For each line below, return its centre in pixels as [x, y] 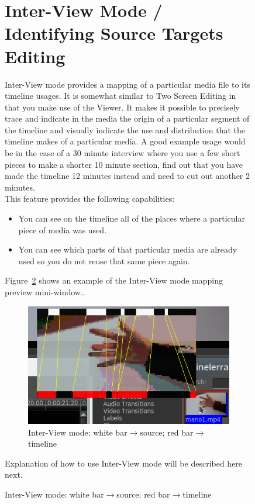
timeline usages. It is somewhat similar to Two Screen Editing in [120, 96]
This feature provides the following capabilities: [90, 199]
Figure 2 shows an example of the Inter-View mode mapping [114, 280]
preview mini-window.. [45, 292]
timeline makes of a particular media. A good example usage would [125, 141]
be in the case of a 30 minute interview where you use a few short [123, 153]
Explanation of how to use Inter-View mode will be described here [124, 463]
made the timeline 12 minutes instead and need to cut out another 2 [127, 176]
